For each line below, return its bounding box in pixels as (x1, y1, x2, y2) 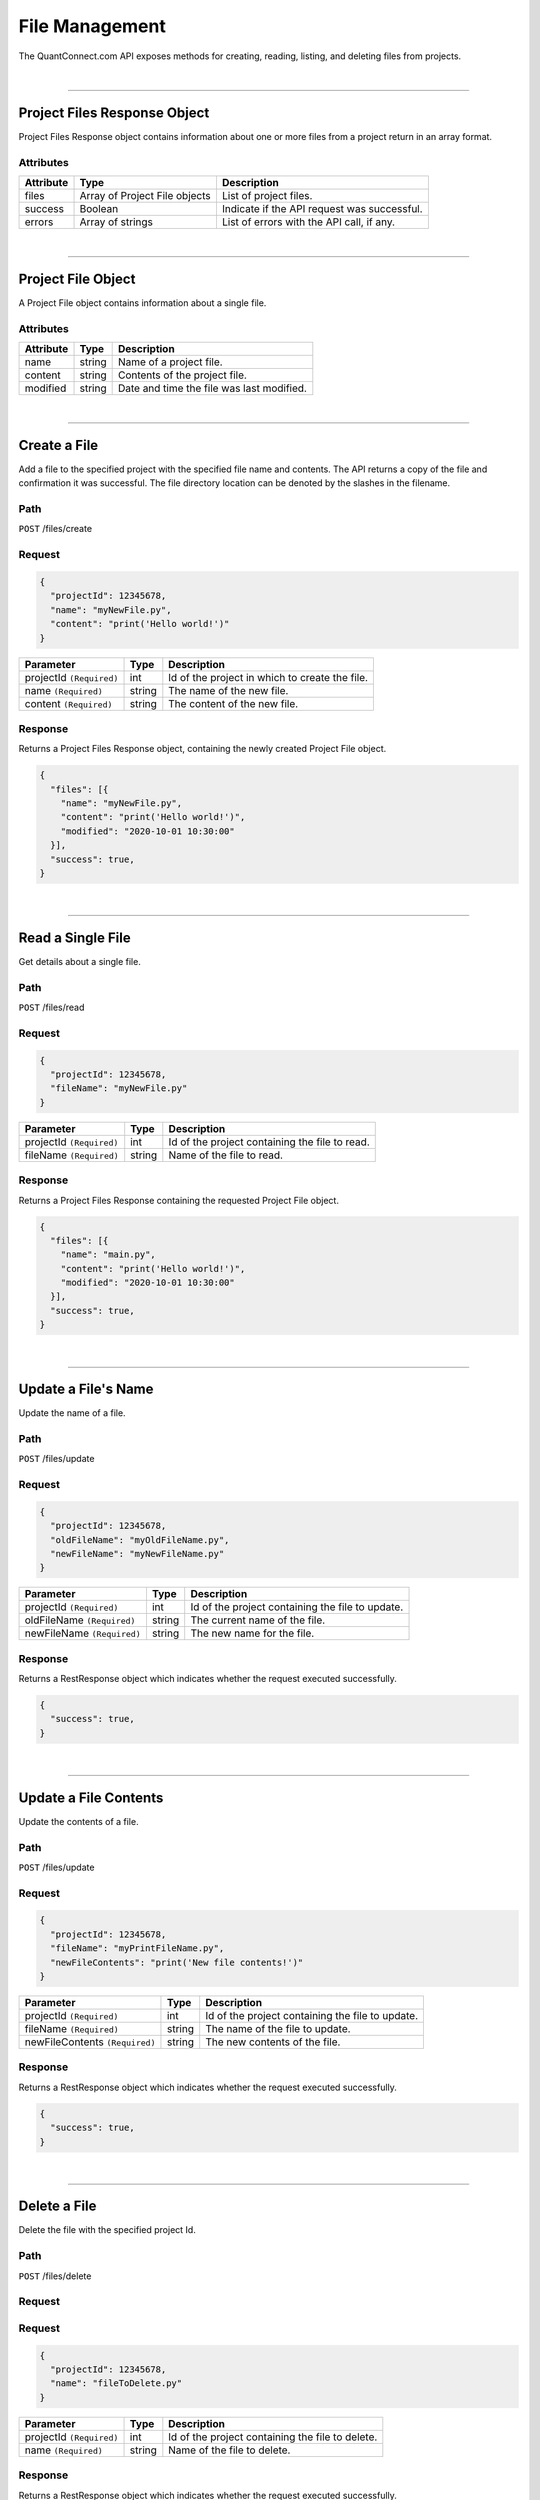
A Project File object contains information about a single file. (18, 296, 267, 309)
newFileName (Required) (24, 1626, 142, 1640)
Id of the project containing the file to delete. (168, 2430, 378, 2444)
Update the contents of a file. (18, 1815, 139, 1827)
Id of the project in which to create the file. (168, 670, 369, 684)
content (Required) (24, 696, 113, 710)
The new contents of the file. (205, 2035, 341, 2049)
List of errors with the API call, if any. (221, 215, 395, 229)
